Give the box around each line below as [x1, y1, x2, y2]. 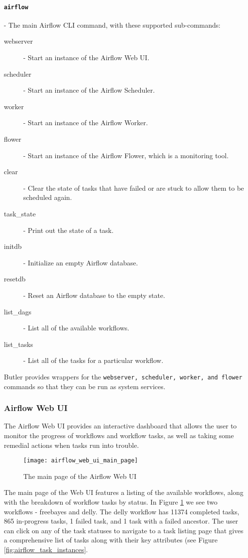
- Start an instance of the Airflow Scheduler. [23, 85, 155, 95]
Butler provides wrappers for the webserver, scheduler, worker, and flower [4, 371, 243, 381]
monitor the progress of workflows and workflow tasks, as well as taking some [4, 430, 234, 440]
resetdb [4, 274, 26, 284]
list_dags [4, 306, 32, 316]
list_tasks [4, 339, 33, 349]
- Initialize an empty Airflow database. [23, 257, 138, 267]
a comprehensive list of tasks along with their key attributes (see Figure [4, 535, 218, 545]
